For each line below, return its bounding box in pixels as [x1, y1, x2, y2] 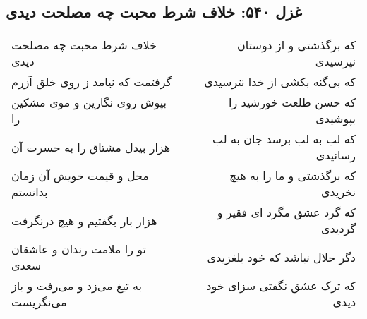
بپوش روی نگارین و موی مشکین [11, 94, 167, 111]
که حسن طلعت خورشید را [229, 94, 356, 111]
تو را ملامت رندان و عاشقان [11, 241, 146, 258]
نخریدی [321, 183, 356, 200]
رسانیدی [315, 147, 356, 164]
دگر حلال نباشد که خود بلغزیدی [207, 248, 356, 265]
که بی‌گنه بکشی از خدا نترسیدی [204, 73, 356, 90]
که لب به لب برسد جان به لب [212, 131, 356, 148]
